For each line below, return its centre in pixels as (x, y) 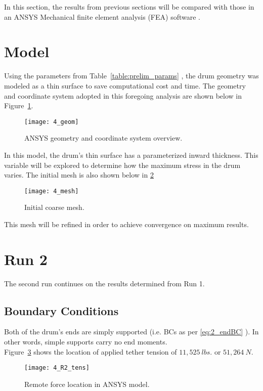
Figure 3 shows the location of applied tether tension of (91, 351)
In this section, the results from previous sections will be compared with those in (129, 7)
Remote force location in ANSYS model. (87, 384)
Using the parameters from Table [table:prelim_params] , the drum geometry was (131, 76)
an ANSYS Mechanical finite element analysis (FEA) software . (102, 16)
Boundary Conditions (61, 310)
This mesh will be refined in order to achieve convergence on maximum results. (126, 224)
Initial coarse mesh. (54, 207)
